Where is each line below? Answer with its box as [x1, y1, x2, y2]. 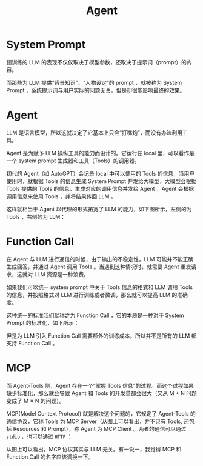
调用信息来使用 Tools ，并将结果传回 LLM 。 [6, 192, 116, 200]
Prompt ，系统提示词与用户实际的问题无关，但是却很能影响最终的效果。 [6, 86, 185, 94]
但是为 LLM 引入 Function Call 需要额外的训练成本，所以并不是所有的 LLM [6, 331, 190, 339]
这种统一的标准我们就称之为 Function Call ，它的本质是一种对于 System [6, 311, 184, 319]
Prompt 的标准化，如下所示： [6, 319, 79, 326]
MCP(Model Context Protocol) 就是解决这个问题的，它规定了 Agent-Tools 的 [6, 410, 196, 417]
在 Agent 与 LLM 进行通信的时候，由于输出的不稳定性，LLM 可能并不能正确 [6, 255, 194, 262]
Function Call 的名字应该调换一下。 [6, 453, 94, 461]
